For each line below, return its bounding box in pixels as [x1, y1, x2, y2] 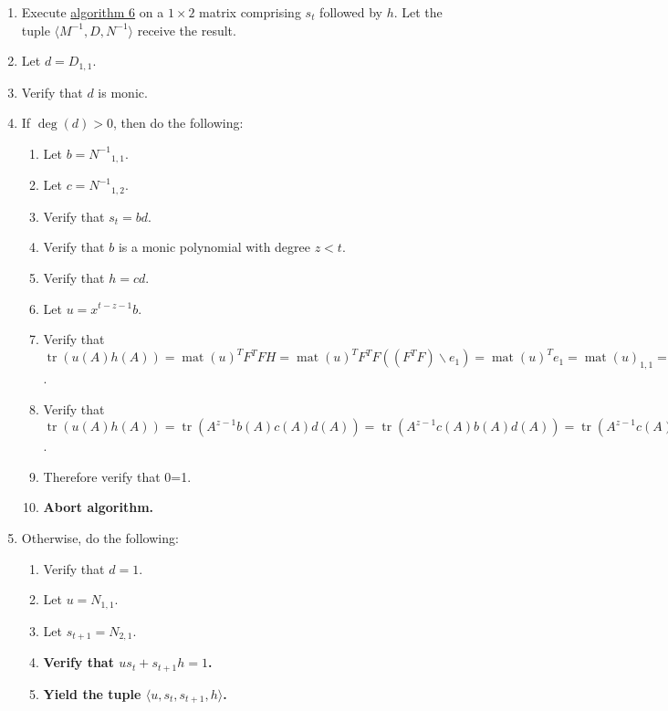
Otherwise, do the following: [21, 528, 179, 547]
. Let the [393, 3, 443, 21]
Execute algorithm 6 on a [21, 3, 164, 21]
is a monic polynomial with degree [118, 237, 311, 256]
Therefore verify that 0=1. [43, 466, 192, 486]
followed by [319, 3, 382, 21]
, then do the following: [112, 113, 244, 132]
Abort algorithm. [43, 497, 154, 517]
